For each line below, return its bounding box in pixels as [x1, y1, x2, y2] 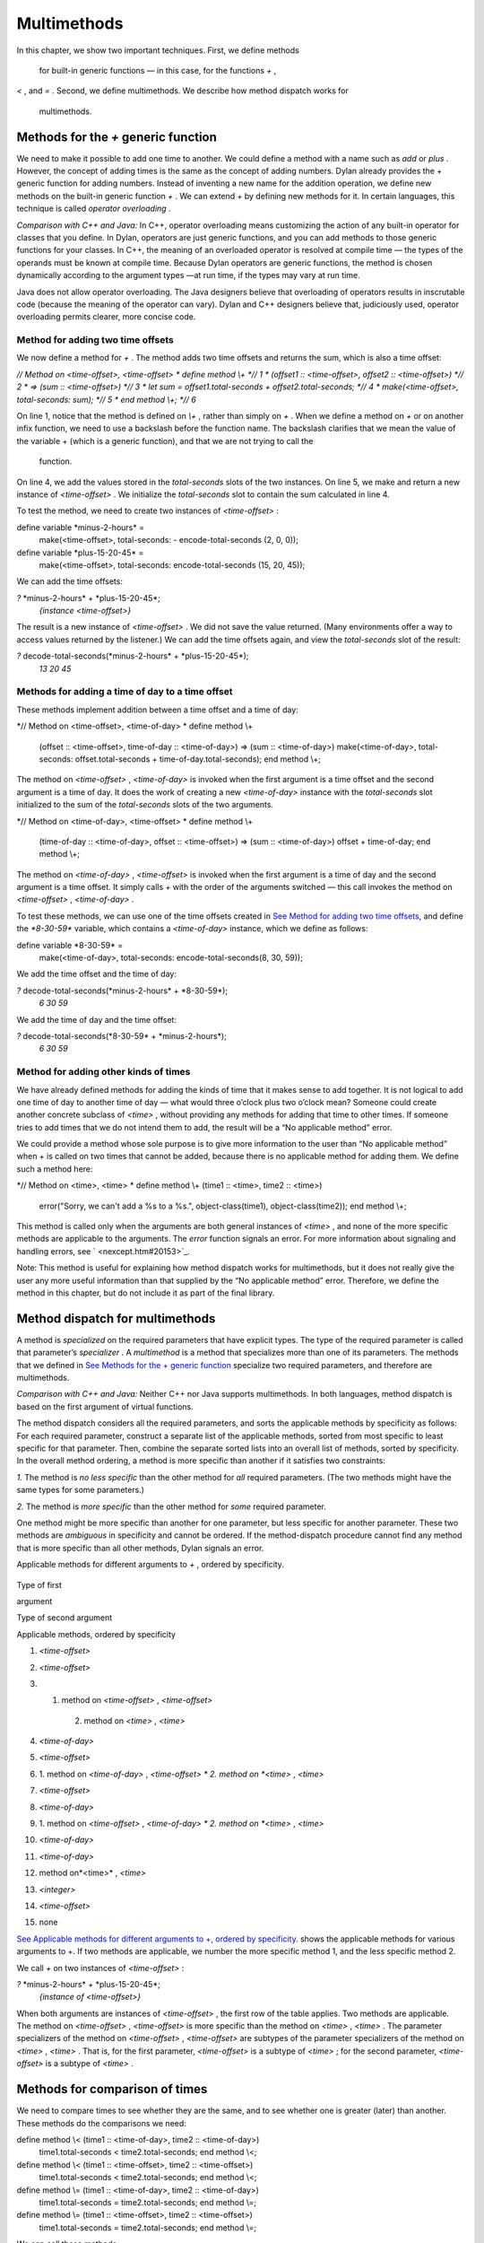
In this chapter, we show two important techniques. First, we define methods [16, 45, 299, 56]
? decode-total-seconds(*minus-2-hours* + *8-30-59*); [16, 985, 229, 996]
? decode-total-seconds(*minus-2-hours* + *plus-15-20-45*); [16, 650, 249, 661]
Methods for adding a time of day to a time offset [16, 685, 233, 698]
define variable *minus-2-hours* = [16, 521, 145, 533]
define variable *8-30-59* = [16, 939, 124, 950]
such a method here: [16, 1163, 93, 1174]
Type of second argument [16, 1612, 112, 1623]
